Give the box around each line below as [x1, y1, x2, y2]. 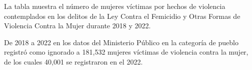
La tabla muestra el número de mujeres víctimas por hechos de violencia [4, 1, 225, 11]
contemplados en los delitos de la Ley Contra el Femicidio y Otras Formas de [4, 10, 240, 21]
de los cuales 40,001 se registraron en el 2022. [4, 56, 143, 67]
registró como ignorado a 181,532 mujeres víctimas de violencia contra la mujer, [4, 47, 248, 57]
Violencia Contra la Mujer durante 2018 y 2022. [4, 20, 151, 31]
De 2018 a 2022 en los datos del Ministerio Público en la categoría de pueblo [4, 37, 238, 47]
